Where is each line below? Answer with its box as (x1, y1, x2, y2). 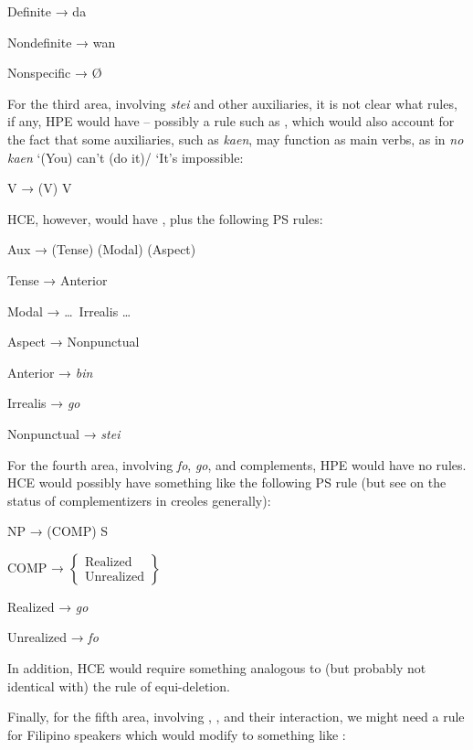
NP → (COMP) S (7, 521, 109, 541)
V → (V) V (7, 178, 72, 198)
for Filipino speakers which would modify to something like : (7, 724, 346, 744)
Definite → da (7, 2, 87, 20)
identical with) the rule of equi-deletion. (7, 676, 230, 695)
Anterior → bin (7, 362, 93, 381)
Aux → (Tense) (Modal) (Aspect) (7, 240, 196, 259)
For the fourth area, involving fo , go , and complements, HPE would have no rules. (7, 455, 467, 474)
